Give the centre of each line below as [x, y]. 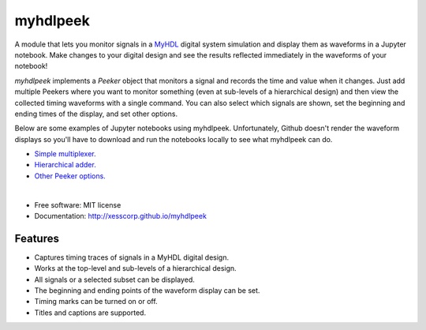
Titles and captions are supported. [90, 313]
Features [37, 238]
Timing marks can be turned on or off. [96, 302]
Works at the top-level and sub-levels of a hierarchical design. [135, 268]
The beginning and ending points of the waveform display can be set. [147, 291]
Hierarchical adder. [65, 165]
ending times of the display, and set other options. [96, 114]
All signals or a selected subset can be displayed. [114, 279]
